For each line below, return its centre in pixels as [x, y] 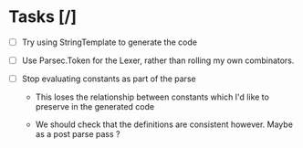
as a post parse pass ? [78, 134]
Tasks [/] [43, 17]
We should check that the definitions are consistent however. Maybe [164, 124]
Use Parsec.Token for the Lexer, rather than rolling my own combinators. [158, 60]
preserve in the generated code [95, 107]
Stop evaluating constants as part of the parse [109, 79]
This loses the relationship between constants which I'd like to [152, 97]
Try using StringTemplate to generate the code [110, 42]
